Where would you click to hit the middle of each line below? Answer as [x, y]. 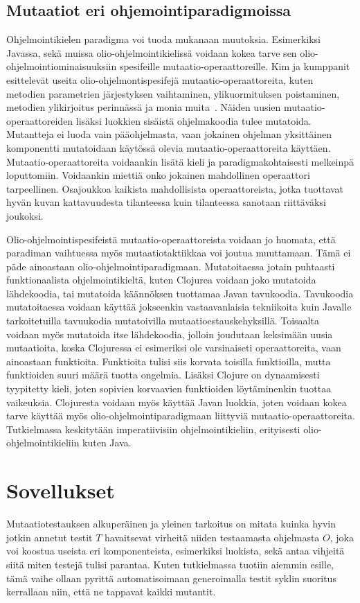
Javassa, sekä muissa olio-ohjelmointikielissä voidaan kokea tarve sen [152, 52]
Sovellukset [61, 490]
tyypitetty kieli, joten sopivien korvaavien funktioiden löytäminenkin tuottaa [169, 388]
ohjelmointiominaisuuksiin [62, 66]
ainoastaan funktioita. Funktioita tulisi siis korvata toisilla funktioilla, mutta [169, 361]
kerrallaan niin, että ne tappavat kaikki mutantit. [111, 592]
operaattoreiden [40, 120]
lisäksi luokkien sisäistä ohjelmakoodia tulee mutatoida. [193, 120]
